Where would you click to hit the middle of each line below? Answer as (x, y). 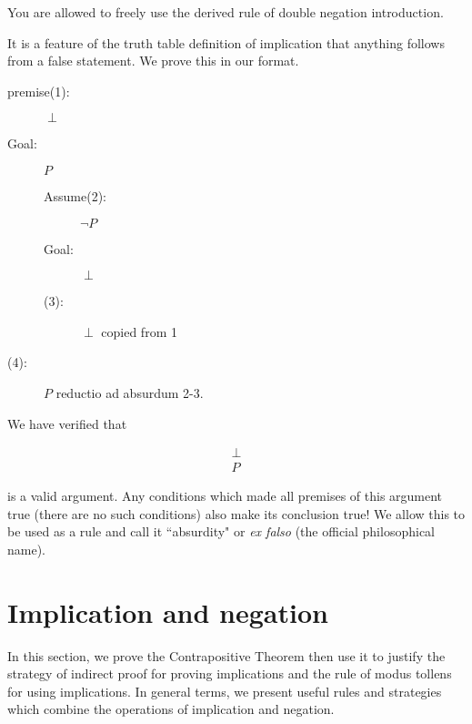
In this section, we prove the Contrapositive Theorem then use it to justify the (226, 655)
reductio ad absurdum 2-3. (130, 392)
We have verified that (67, 423)
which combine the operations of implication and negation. (171, 709)
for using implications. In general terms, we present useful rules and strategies (225, 691)
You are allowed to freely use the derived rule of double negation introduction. (226, 12)
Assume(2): (75, 195)
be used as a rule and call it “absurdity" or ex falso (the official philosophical (221, 531)
